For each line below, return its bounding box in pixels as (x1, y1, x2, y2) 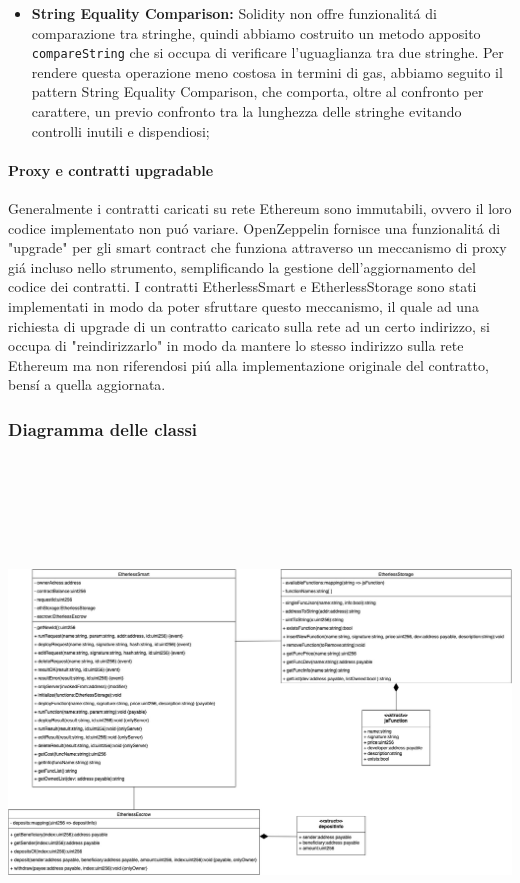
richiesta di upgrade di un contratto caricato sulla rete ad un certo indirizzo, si (8, 315, 490, 336)
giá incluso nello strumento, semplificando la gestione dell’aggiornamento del (8, 256, 476, 277)
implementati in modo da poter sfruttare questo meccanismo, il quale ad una (8, 295, 479, 316)
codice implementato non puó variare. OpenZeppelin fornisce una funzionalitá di (8, 217, 501, 238)
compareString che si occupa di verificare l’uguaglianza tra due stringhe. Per (31, 42, 504, 63)
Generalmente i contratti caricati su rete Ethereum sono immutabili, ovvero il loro (8, 198, 512, 219)
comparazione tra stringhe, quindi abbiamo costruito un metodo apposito (31, 22, 481, 43)
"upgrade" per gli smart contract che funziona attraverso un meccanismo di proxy (8, 237, 507, 258)
